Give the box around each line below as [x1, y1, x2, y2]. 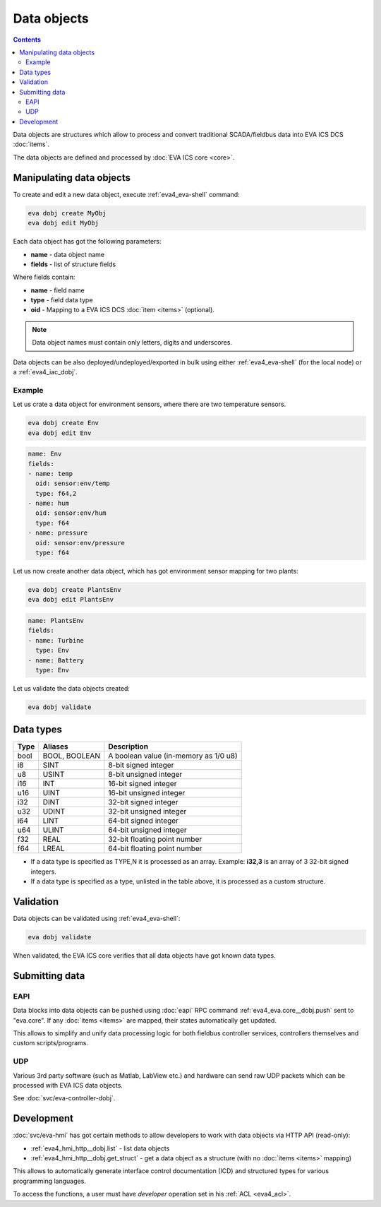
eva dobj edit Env [28, 429, 92, 437]
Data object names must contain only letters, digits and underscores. [32, 338, 233, 347]
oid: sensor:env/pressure [35, 539, 125, 547]
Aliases [42, 742, 68, 751]
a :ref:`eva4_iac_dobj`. [13, 368, 78, 376]
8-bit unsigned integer [108, 770, 183, 780]
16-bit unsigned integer [108, 788, 186, 798]
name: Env [28, 450, 62, 458]
